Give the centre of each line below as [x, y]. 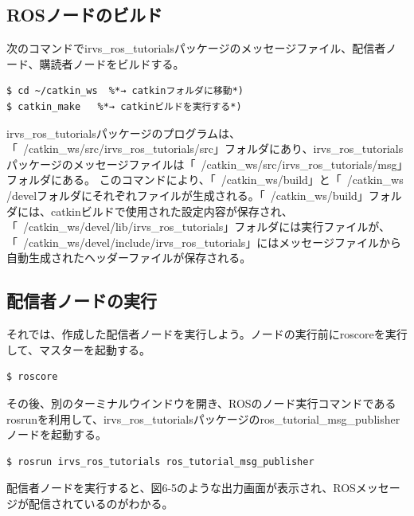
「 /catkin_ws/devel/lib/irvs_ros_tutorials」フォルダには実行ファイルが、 [199, 227]
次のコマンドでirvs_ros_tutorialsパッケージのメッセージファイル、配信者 [196, 48]
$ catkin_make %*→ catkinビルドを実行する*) [124, 106]
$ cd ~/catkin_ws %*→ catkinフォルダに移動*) [125, 91]
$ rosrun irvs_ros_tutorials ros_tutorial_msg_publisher [160, 461]
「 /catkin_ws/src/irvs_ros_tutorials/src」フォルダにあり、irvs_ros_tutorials [205, 149]
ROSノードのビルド [85, 15]
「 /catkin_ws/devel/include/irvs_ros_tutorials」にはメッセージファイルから [204, 242]
